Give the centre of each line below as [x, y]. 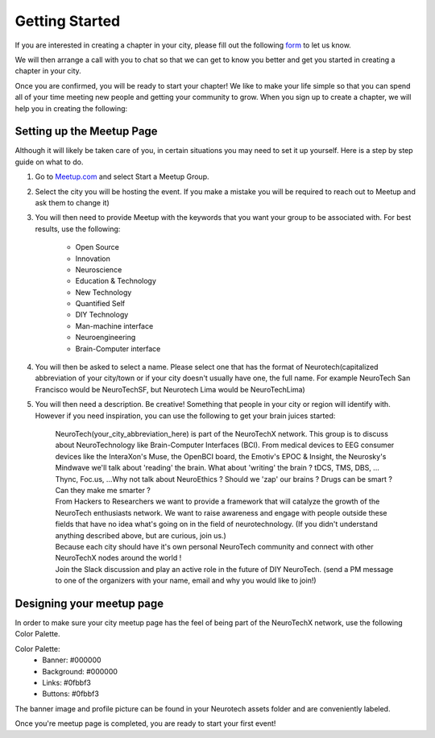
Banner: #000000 [72, 660]
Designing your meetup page [89, 603]
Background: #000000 [80, 671]
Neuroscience [99, 269]
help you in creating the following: [71, 108]
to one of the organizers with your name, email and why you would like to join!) [186, 581]
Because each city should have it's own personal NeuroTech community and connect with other [214, 546]
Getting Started [68, 21]
